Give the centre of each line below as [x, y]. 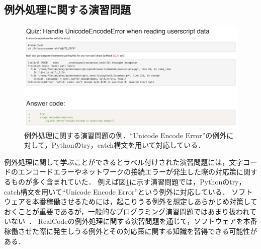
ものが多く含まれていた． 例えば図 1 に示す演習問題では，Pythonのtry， [128, 182]
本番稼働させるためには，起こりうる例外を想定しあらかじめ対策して [145, 201]
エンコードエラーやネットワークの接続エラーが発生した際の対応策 [127, 172]
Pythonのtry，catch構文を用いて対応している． [128, 145]
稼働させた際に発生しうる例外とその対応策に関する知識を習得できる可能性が [131, 231]
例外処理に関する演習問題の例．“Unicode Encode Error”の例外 [125, 135]
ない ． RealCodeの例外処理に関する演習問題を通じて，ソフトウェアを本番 [134, 221]
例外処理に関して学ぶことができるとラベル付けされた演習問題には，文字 [124, 162]
